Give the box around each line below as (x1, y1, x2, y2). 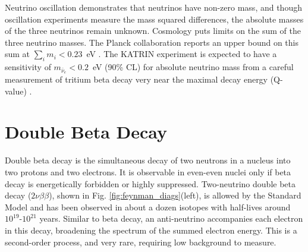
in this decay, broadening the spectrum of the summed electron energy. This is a (5, 223, 297, 236)
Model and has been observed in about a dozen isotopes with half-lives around (5, 200, 291, 213)
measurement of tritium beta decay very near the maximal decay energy (5, 73, 268, 86)
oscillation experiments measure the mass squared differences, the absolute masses (5, 12, 304, 25)
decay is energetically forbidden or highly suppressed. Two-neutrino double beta (5, 177, 296, 190)
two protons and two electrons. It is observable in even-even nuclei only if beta (5, 165, 291, 178)
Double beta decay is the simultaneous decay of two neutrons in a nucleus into (5, 154, 291, 166)
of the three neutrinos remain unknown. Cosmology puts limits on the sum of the (5, 24, 301, 37)
